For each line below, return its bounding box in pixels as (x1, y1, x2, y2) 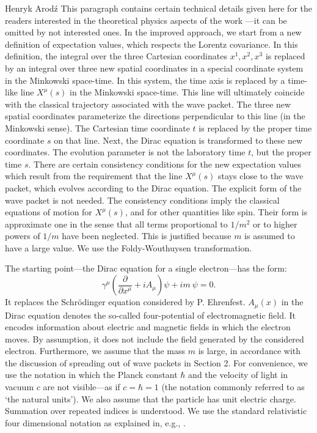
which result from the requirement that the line (5, 169, 183, 182)
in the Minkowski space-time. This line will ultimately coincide (70, 86, 305, 98)
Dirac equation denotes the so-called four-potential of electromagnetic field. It (5, 308, 296, 321)
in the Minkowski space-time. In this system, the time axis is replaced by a (5, 73, 285, 86)
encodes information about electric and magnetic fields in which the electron (5, 320, 291, 333)
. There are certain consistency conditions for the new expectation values (28, 157, 301, 170)
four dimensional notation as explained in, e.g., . (5, 416, 186, 429)
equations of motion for (5, 205, 92, 218)
